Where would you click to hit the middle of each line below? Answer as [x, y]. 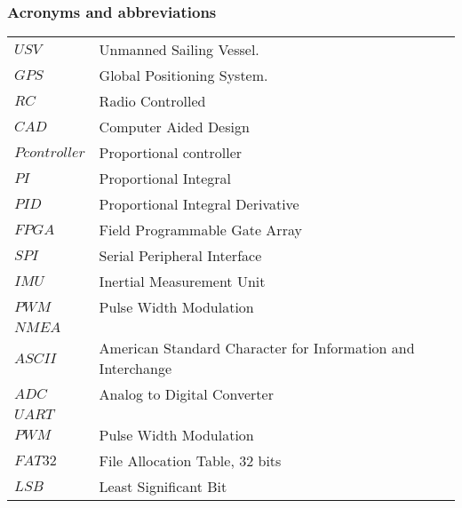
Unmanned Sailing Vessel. [179, 50]
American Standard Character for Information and [257, 348]
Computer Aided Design [174, 127]
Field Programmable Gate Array [200, 230]
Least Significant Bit [163, 487]
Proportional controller [171, 153]
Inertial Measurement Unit [182, 282]
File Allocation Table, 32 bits [190, 461]
